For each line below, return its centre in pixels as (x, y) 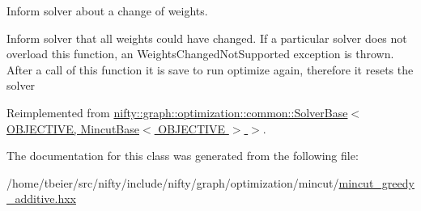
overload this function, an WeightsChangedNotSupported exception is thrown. (200, 54)
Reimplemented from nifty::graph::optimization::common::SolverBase (177, 112)
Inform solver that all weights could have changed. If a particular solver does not (207, 38)
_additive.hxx (41, 198)
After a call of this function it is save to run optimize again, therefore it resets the (210, 69)
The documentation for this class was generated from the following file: (183, 156)
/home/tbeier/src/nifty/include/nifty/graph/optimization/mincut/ (173, 182)
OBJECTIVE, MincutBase (73, 128)
